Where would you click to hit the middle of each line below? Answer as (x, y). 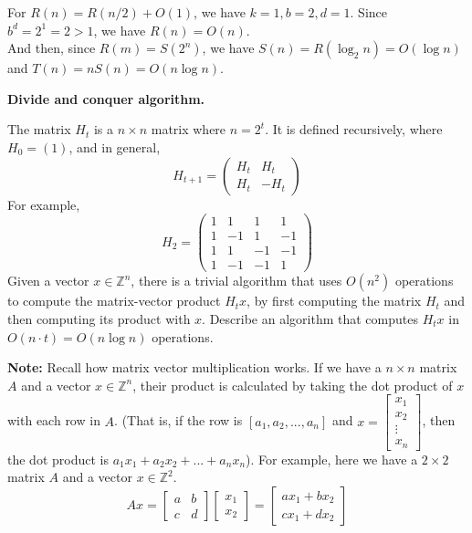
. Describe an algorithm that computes (310, 318)
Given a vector (48, 281)
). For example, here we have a (332, 459)
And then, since (52, 48)
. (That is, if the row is (178, 420)
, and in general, (115, 146)
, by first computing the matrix (334, 301)
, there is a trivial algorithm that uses (236, 281)
